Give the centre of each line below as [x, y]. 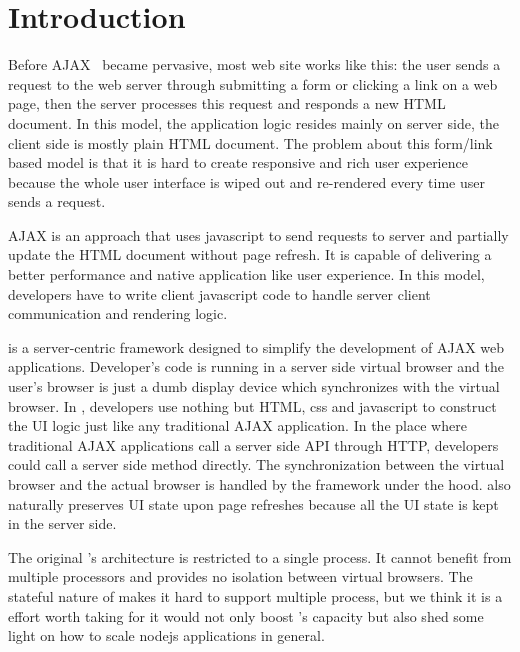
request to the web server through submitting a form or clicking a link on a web [253, 83]
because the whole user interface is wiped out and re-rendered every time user [246, 181]
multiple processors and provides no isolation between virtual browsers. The [240, 576]
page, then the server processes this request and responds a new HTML [227, 103]
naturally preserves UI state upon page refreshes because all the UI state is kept [253, 503]
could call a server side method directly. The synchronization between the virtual [256, 464]
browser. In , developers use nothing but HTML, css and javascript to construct [252, 405]
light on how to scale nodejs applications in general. [166, 635]
